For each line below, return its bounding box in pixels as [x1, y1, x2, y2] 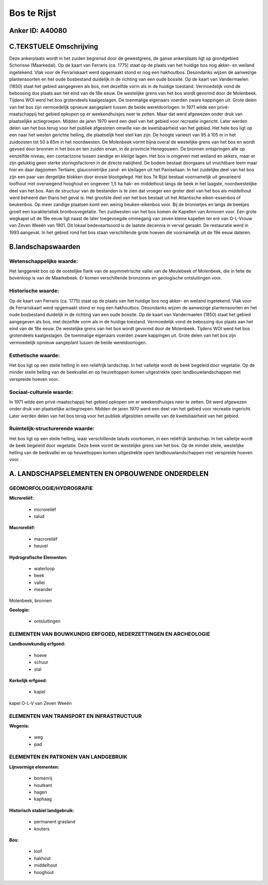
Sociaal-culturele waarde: [9, 389, 73, 395]
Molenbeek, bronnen [9, 597, 52, 604]
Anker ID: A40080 [9, 26, 67, 35]
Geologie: [9, 607, 30, 613]
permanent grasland [34, 819, 75, 825]
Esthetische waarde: [9, 352, 60, 359]
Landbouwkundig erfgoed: [9, 641, 66, 647]
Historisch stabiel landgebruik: [9, 807, 74, 813]
